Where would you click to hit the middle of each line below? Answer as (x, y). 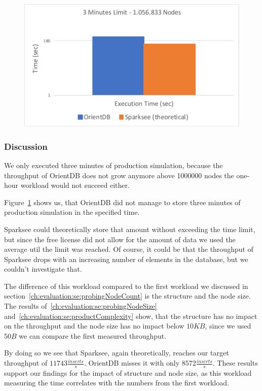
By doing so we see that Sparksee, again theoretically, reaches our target (117, 353)
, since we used (228, 326)
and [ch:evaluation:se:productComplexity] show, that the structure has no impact (131, 316)
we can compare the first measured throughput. (93, 335)
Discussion (26, 146)
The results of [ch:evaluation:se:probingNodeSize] (81, 306)
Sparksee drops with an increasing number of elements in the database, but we (126, 259)
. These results (235, 363)
